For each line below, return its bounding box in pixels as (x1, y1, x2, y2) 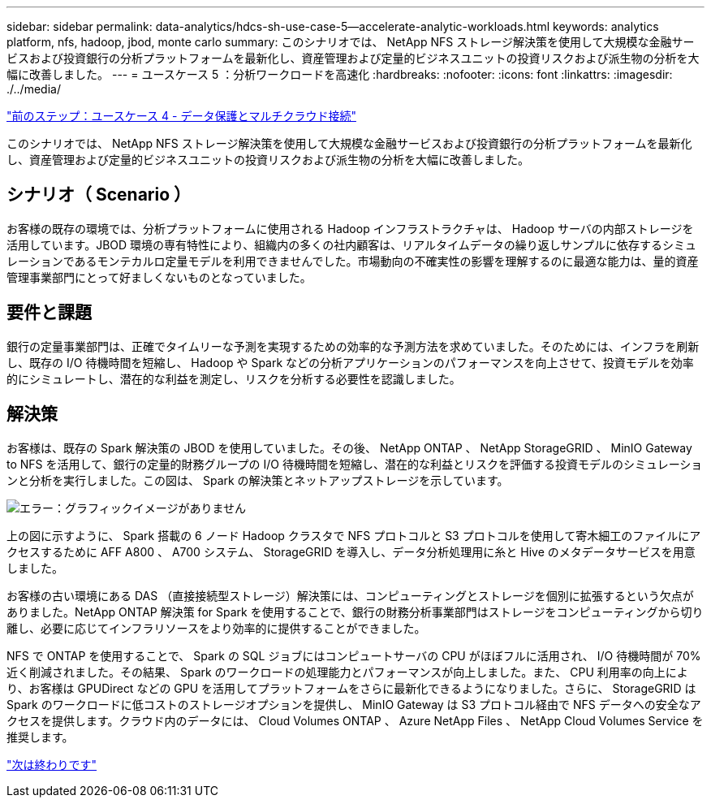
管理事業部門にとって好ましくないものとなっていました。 (6, 270, 312, 284)
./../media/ (6, 82, 61, 96)
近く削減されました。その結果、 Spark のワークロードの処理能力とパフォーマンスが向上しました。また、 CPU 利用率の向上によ (6, 664, 688, 679)
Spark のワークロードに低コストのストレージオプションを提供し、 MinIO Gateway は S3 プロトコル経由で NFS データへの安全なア (6, 697, 701, 711)
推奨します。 (6, 729, 74, 744)
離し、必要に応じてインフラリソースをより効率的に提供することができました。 (6, 620, 426, 635)
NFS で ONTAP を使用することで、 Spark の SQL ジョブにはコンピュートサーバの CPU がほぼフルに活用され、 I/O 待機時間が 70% (6, 648, 701, 663)
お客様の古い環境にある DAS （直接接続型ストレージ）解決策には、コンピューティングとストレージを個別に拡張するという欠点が (6, 588, 694, 603)
